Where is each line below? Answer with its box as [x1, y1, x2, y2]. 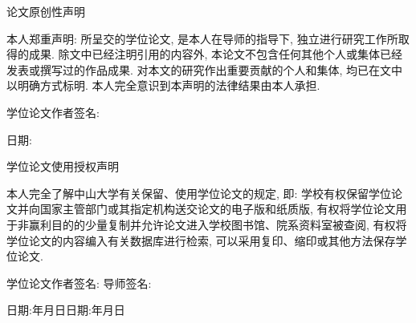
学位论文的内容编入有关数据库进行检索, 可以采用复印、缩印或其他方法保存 [6, 232, 396, 248]
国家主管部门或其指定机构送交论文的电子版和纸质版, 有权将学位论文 [39, 200, 396, 217]
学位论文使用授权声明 [6, 158, 119, 175]
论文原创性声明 [6, 3, 85, 19]
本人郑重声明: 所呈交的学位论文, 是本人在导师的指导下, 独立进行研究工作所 [6, 30, 398, 46]
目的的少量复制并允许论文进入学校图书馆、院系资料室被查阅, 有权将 [51, 216, 407, 232]
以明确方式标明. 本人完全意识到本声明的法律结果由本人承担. [6, 77, 320, 94]
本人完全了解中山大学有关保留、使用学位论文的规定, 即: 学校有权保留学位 [6, 184, 392, 201]
